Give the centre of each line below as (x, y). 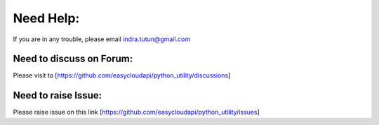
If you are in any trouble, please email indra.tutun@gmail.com (102, 39)
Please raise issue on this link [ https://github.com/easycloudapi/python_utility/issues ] (136, 112)
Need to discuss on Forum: (73, 59)
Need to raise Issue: (57, 95)
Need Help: (46, 18)
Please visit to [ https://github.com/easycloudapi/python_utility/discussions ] (122, 75)
